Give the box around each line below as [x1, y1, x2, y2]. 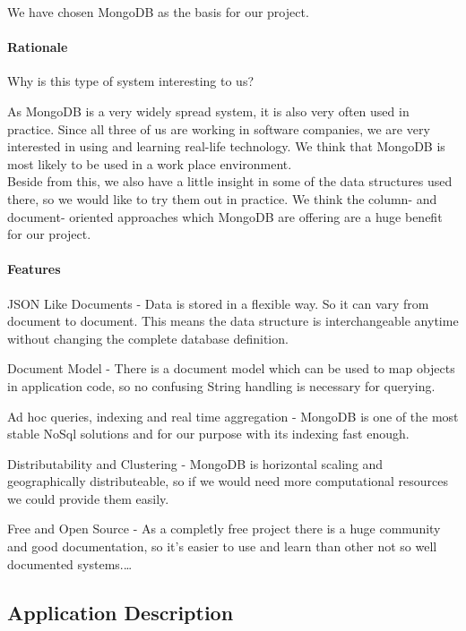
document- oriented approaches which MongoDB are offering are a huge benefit [7, 207, 443, 226]
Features [7, 260, 61, 278]
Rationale [7, 38, 68, 56]
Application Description [7, 598, 234, 626]
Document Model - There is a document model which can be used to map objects [7, 359, 455, 378]
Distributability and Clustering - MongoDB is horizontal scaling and [7, 454, 384, 473]
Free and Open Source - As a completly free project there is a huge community [7, 519, 441, 538]
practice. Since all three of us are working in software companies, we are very [7, 119, 430, 138]
